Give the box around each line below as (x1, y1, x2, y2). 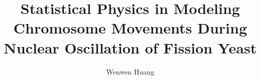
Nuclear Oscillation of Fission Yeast (4, 37, 257, 57)
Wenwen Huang (106, 66, 154, 76)
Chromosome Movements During (13, 17, 247, 38)
